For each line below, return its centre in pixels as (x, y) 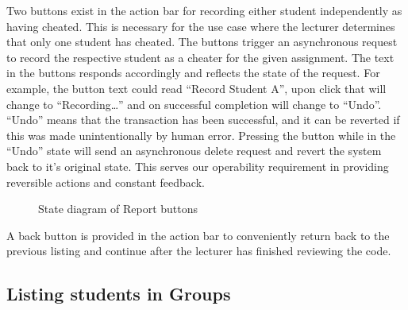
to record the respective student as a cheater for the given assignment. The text (200, 57)
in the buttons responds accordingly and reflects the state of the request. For (193, 73)
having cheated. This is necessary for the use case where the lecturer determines (201, 26)
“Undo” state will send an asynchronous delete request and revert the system (194, 151)
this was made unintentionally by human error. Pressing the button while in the (201, 135)
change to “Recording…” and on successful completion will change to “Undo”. (194, 104)
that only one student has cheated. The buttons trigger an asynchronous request (202, 42)
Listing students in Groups (119, 294)
